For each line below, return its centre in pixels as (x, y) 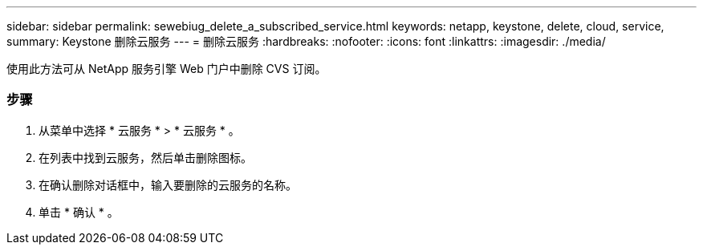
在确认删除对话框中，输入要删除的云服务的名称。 (168, 184)
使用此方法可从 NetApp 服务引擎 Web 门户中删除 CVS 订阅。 (167, 69)
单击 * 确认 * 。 (79, 212)
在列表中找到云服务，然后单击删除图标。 (145, 157)
